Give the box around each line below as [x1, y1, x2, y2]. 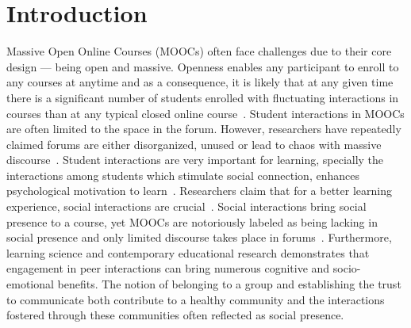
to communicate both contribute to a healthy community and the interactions [6, 291, 385, 307]
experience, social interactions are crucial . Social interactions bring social [6, 198, 367, 215]
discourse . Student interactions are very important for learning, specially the [6, 151, 384, 168]
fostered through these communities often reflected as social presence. [6, 307, 344, 323]
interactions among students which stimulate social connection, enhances [6, 166, 359, 183]
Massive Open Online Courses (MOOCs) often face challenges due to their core [6, 43, 392, 59]
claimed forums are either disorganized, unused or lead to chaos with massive [6, 135, 382, 152]
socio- [332, 260, 361, 277]
